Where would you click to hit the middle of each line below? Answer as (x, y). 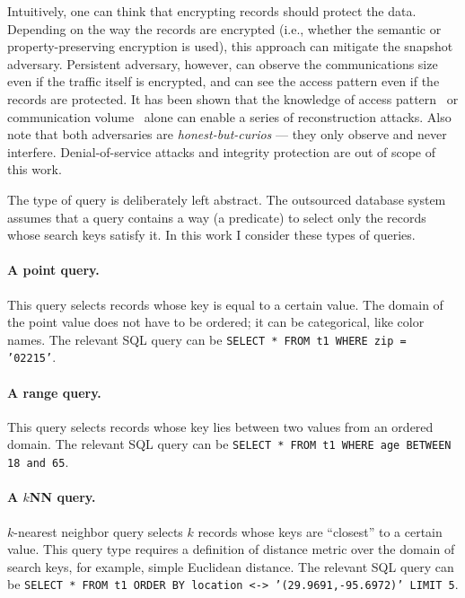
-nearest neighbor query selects (98, 531)
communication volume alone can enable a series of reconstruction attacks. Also (229, 116)
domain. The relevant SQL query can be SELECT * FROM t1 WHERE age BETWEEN (229, 444)
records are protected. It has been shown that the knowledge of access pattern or (233, 98)
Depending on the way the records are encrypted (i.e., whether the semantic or (224, 28)
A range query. (54, 392)
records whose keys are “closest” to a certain (320, 531)
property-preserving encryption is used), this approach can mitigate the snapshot (230, 46)
